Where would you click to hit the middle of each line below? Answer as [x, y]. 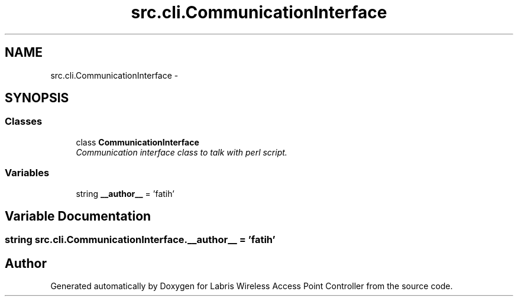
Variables [27, 173]
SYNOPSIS [37, 98]
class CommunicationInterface [137, 142]
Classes [24, 122]
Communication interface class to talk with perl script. [182, 152]
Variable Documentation [78, 216]
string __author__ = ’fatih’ [125, 193]
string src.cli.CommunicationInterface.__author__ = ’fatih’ [140, 240]
